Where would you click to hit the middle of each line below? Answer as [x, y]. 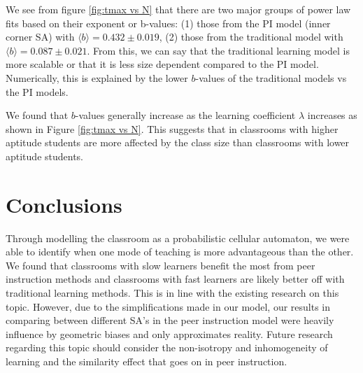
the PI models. [37, 91]
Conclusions [64, 204]
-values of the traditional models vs [271, 77]
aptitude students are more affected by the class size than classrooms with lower [178, 142]
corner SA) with [40, 37]
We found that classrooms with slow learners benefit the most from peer [161, 265]
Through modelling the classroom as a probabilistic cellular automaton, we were [178, 238]
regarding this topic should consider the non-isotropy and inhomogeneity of [167, 347]
